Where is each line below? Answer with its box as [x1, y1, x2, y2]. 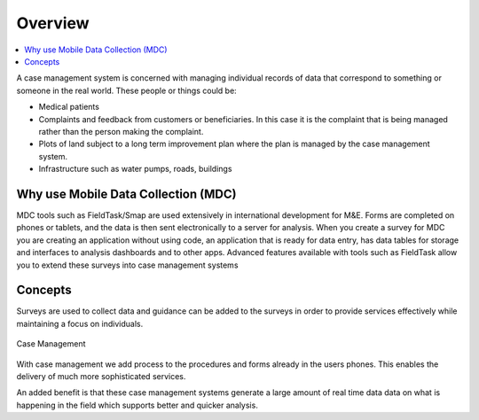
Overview [16, 13, 90, 33]
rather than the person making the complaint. [38, 126, 204, 136]
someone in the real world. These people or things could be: [16, 85, 237, 96]
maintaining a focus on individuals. [16, 318, 144, 329]
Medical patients [38, 102, 99, 113]
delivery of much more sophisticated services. [16, 371, 186, 381]
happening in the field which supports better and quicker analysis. [16, 400, 259, 410]
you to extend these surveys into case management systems [16, 260, 239, 270]
